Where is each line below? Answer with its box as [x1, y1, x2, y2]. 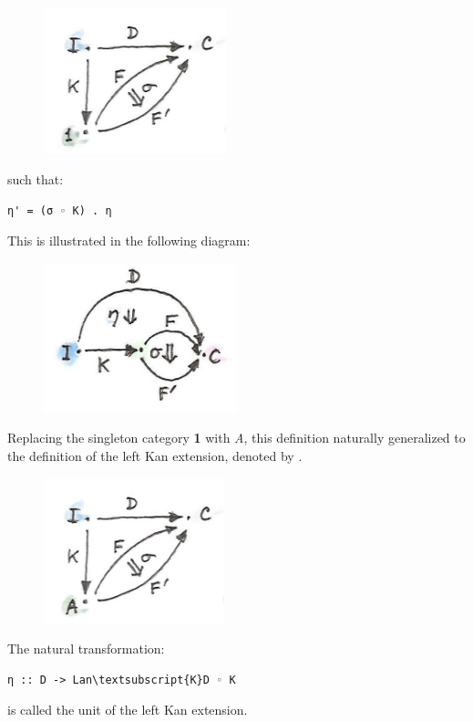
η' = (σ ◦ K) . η [7, 204, 112, 217]
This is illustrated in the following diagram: [7, 231, 251, 250]
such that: [7, 170, 64, 189]
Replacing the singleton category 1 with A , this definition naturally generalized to [7, 428, 466, 447]
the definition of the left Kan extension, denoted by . [7, 445, 303, 465]
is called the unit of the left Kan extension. [7, 700, 248, 719]
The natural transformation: [7, 639, 165, 658]
